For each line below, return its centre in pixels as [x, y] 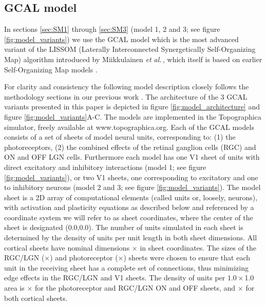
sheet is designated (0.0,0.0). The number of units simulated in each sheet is [124, 227]
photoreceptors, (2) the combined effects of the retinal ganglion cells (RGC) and [130, 147]
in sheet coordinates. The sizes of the [198, 247]
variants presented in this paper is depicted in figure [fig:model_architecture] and [132, 107]
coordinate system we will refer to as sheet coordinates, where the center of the [129, 217]
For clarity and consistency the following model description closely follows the [127, 87]
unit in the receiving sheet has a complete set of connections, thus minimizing [126, 267]
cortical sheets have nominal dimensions [67, 247]
